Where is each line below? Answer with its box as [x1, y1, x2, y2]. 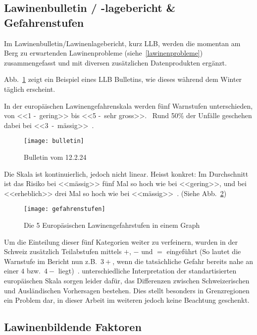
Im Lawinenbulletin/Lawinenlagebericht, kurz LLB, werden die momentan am [4, 38, 241, 48]
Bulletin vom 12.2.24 [24, 152, 87, 162]
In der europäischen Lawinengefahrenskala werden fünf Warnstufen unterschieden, [4, 100, 253, 111]
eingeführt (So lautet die [166, 246, 241, 257]
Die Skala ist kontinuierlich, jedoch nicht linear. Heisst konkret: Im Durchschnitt [4, 168, 249, 179]
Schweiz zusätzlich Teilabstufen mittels [4, 246, 122, 257]
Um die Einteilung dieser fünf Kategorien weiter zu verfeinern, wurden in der [4, 236, 238, 247]
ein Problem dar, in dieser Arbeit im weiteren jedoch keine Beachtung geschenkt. [4, 295, 250, 305]
